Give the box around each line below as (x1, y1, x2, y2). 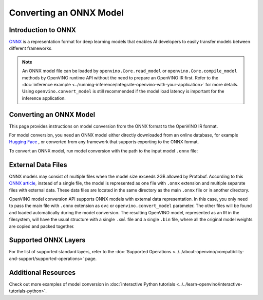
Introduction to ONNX (9, 26, 76, 34)
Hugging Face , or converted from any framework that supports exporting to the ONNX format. (9, 139, 199, 145)
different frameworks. (9, 45, 53, 51)
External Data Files (9, 161, 68, 169)
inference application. (22, 95, 66, 101)
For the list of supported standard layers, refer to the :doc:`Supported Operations (9, 249, 171, 255)
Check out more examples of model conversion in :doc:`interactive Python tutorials (9, 281, 175, 287)
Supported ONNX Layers (9, 236, 86, 244)
